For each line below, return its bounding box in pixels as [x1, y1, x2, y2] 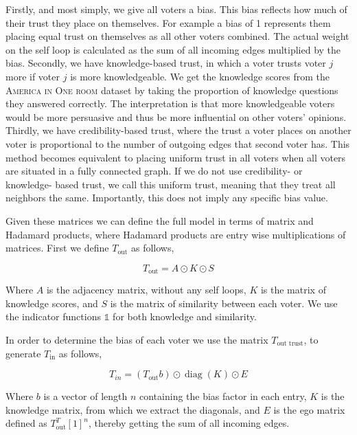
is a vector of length [43, 389, 128, 403]
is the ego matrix [273, 402, 345, 416]
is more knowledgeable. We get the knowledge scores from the [70, 69, 330, 83]
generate [5, 346, 41, 360]
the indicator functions [5, 309, 101, 324]
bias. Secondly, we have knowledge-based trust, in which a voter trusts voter [5, 56, 326, 70]
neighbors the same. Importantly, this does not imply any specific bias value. [5, 190, 328, 205]
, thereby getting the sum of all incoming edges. [88, 416, 290, 430]
